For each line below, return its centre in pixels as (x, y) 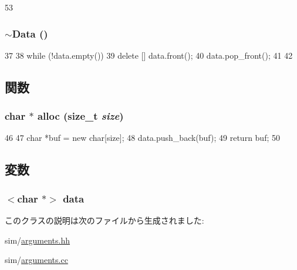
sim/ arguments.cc (36, 260)
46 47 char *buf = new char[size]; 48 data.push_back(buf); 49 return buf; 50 (142, 138)
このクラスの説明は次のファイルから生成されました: (104, 220)
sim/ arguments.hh (38, 240)
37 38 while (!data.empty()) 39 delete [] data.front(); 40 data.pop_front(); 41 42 (149, 55)
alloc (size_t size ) (80, 116)
